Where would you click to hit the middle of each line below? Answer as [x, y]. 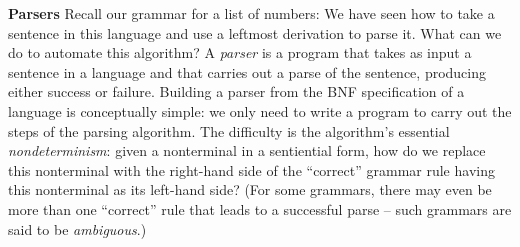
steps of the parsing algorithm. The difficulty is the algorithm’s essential [229, 130]
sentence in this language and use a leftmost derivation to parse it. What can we [255, 32]
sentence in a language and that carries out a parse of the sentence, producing [247, 71]
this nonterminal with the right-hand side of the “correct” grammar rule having [251, 169]
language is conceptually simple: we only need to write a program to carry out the [260, 110]
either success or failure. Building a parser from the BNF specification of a [236, 91]
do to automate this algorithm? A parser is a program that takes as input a [240, 52]
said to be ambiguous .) [77, 228]
